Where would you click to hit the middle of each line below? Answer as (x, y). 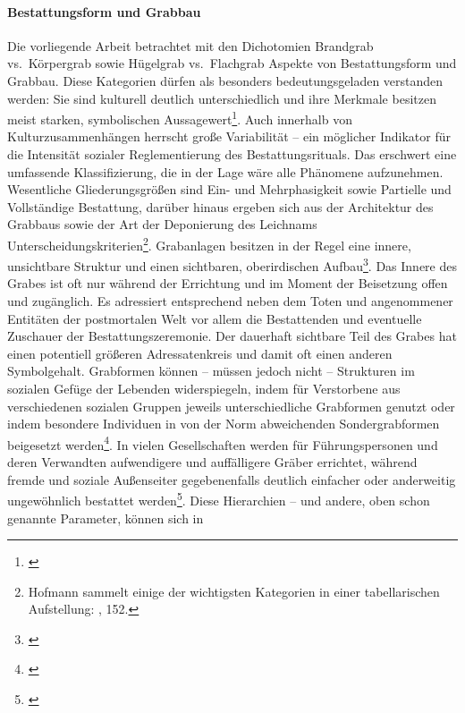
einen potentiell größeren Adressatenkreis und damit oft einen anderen (200, 353)
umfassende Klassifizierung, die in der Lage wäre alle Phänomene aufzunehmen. (225, 171)
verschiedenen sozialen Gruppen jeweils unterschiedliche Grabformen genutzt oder (231, 406)
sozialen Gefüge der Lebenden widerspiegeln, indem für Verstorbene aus (204, 389)
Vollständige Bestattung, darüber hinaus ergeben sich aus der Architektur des (220, 206)
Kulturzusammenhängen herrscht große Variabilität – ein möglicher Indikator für (229, 136)
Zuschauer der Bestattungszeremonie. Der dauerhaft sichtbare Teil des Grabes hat (232, 336)
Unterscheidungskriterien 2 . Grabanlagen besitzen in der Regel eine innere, (209, 243)
